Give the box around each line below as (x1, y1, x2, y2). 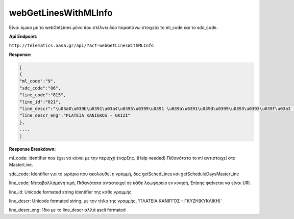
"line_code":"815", (19, 92, 66, 98)
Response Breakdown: (9, 146, 56, 152)
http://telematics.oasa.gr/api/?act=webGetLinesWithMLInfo (9, 43, 154, 49)
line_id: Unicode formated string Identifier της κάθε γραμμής (9, 189, 132, 195)
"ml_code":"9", (19, 79, 56, 84)
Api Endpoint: (9, 33, 38, 39)
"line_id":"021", (19, 99, 61, 105)
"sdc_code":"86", (19, 85, 61, 91)
